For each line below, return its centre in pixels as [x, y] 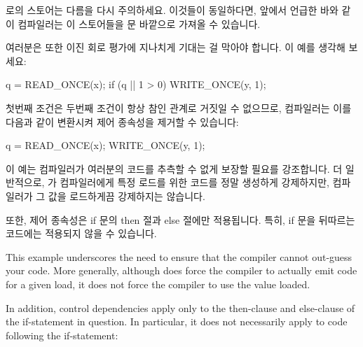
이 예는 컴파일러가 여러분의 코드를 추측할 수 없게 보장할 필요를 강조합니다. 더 [174, 168]
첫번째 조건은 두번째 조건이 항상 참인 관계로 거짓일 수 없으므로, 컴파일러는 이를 [179, 107]
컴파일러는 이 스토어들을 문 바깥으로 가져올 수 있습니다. [139, 23]
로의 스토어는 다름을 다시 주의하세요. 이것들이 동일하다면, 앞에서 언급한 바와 [172, 10]
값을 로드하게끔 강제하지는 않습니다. [126, 196]
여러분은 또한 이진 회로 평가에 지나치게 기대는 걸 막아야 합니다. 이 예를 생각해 [176, 47]
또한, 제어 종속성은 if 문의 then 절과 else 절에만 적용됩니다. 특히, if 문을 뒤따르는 [180, 219]
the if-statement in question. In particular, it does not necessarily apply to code [177, 321]
